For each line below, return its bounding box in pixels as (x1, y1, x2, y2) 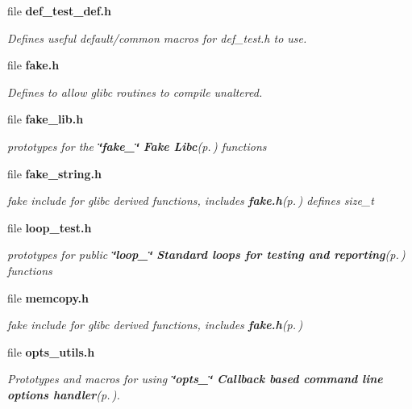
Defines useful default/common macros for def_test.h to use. (7, 29, 307, 46)
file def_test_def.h (7, 2, 112, 19)
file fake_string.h (7, 165, 102, 182)
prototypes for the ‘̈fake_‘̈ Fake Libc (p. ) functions (7, 137, 267, 154)
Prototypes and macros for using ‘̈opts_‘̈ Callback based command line (7, 370, 383, 387)
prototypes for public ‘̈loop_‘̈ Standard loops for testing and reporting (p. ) (7, 246, 406, 263)
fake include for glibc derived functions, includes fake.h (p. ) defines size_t (7, 192, 374, 209)
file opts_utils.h (7, 343, 95, 360)
